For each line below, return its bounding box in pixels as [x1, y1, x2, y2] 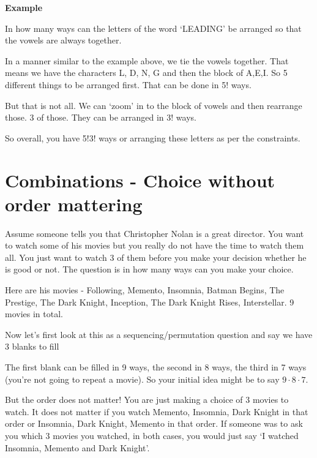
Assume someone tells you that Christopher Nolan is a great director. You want [5, 227, 304, 239]
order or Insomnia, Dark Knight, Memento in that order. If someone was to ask [5, 417, 303, 430]
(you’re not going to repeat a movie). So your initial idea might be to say [5, 372, 280, 385]
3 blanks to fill [5, 340, 59, 353]
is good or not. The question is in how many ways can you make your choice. [5, 263, 294, 276]
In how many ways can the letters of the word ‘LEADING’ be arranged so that [5, 21, 302, 34]
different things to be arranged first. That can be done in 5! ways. [5, 78, 252, 91]
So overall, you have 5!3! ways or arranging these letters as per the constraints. [5, 131, 300, 144]
